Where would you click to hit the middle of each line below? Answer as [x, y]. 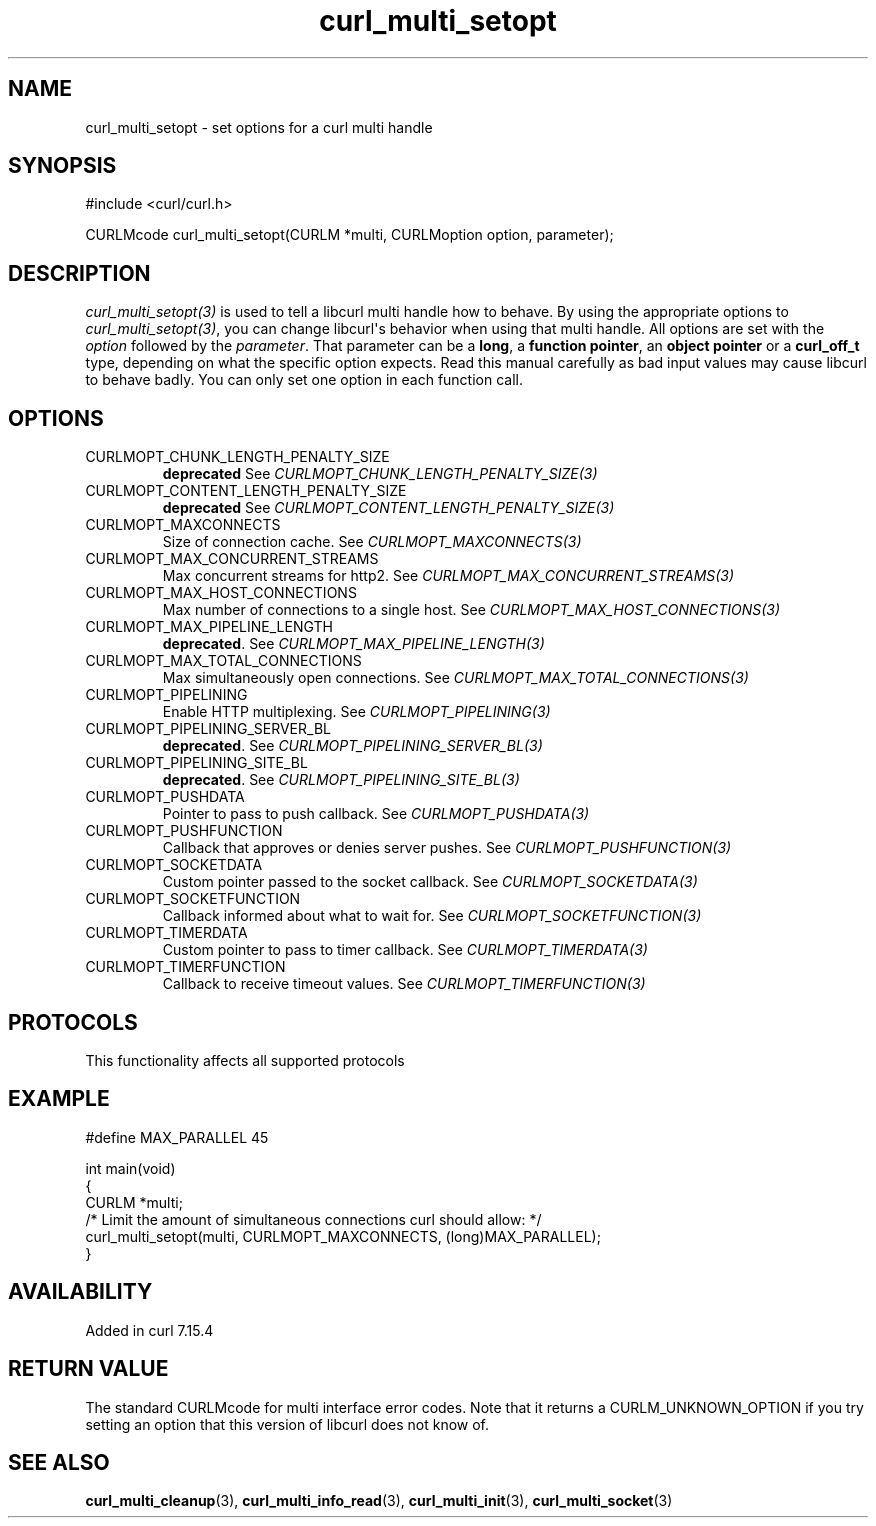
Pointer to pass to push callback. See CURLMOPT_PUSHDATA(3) [376, 814]
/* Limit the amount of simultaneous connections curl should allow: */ [313, 1219]
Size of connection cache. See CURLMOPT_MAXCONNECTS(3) [372, 542]
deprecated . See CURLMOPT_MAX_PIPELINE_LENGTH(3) [353, 644]
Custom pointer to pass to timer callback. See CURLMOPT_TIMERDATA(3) [405, 950]
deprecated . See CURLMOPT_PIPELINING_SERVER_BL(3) [352, 746]
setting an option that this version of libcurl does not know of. [287, 1424]
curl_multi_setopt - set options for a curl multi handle [259, 127]
